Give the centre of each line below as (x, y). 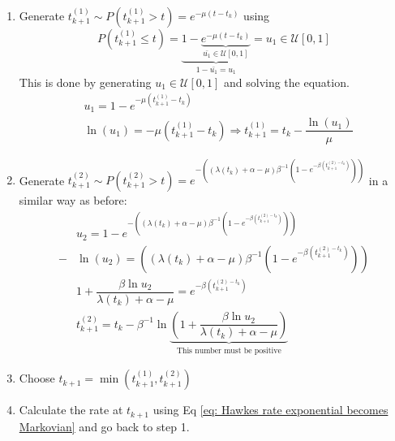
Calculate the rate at (71, 410)
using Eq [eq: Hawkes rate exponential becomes (270, 410)
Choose (37, 378)
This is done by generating (85, 82)
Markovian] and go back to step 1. (104, 426)
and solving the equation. (286, 82)
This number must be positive (229, 350)
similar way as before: (73, 200)
